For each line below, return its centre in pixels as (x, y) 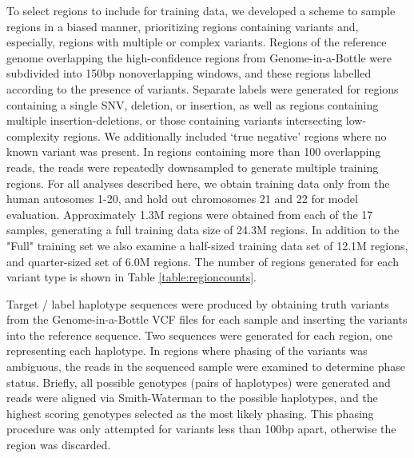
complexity (33, 135)
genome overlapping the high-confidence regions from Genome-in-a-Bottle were (199, 57)
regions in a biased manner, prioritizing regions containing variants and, (183, 26)
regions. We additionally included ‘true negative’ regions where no (225, 135)
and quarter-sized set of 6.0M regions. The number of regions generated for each (203, 261)
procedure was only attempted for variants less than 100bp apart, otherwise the (201, 429)
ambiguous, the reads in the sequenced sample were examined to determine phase (206, 366)
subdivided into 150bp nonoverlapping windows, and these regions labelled (189, 73)
